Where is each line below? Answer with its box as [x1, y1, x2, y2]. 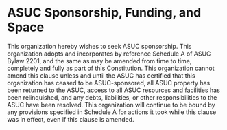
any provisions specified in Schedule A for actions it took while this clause [7, 108, 217, 116]
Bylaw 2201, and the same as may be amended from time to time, [7, 56, 192, 65]
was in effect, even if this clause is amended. [7, 115, 135, 123]
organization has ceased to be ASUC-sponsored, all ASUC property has [7, 78, 211, 87]
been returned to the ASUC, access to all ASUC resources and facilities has [7, 86, 221, 94]
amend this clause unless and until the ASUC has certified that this [7, 71, 195, 80]
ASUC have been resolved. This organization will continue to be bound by [7, 100, 215, 109]
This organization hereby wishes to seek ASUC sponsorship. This [7, 42, 192, 50]
